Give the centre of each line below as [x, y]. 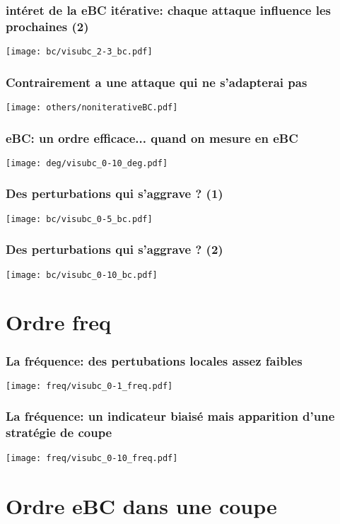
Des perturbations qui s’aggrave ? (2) [115, 249]
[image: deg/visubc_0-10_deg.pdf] [87, 163]
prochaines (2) [47, 26]
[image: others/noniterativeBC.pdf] [92, 108]
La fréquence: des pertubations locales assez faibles [154, 360]
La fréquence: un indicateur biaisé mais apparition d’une [170, 416]
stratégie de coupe [59, 432]
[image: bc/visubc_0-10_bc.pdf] [82, 275]
